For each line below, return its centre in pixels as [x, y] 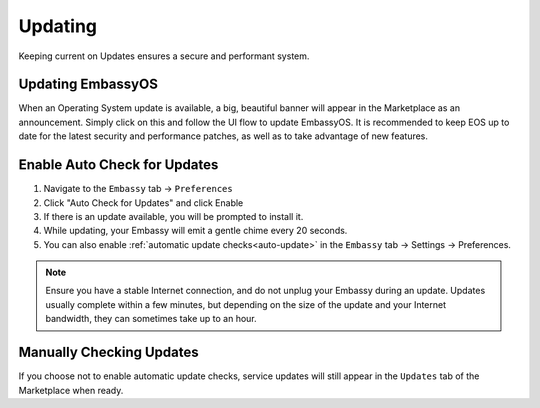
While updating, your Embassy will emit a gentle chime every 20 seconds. [195, 231]
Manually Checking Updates [108, 352]
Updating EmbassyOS [88, 84]
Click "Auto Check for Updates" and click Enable [143, 202]
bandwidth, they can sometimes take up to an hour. [151, 319]
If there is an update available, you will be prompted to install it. [173, 216]
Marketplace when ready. [71, 390]
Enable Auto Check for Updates [118, 165]
